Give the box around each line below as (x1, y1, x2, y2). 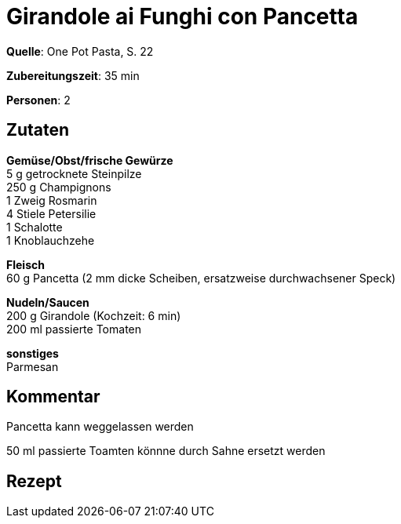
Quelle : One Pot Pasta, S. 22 (6, 44, 154, 58)
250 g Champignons (6, 180, 111, 194)
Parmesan (6, 359, 59, 373)
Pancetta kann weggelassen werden (6, 420, 194, 434)
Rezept (6, 471, 62, 491)
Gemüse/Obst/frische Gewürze (6, 153, 173, 167)
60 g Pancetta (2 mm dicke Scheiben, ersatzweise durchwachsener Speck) (6, 271, 396, 285)
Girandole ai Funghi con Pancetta (6, 3, 359, 30)
